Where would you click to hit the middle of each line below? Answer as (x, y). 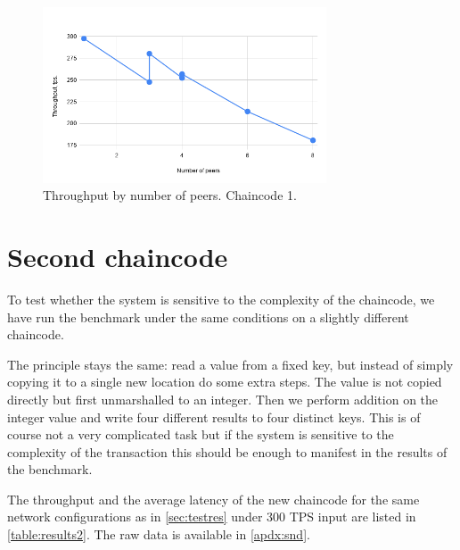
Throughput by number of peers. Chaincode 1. (170, 195)
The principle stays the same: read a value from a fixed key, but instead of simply (230, 364)
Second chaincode (118, 256)
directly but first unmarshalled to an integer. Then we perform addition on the (223, 399)
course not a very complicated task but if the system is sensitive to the (201, 434)
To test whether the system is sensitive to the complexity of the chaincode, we (221, 299)
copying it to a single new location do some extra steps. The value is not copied (225, 382)
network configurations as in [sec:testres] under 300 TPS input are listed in (212, 517)
